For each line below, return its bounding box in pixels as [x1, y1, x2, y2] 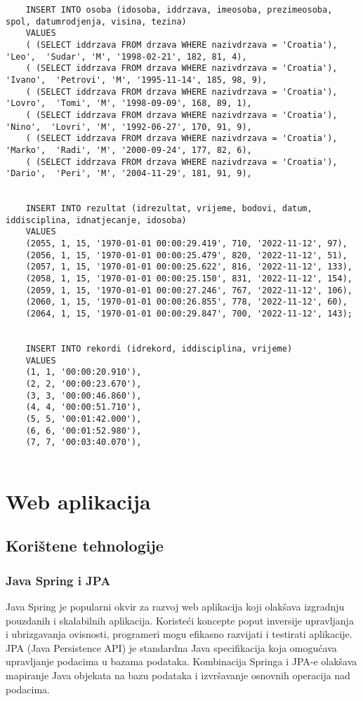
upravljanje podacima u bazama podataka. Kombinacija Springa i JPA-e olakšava [6, 654, 357, 669]
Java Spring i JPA [6, 571, 111, 589]
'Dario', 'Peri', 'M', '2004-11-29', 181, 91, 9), [6, 168, 252, 179]
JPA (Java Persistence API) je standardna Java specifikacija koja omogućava [6, 640, 337, 655]
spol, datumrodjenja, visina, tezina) [6, 16, 187, 27]
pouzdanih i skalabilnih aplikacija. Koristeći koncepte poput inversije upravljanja [6, 613, 354, 627]
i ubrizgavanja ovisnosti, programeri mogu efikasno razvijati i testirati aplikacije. [6, 627, 352, 641]
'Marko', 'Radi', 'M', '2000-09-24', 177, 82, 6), [6, 145, 252, 155]
